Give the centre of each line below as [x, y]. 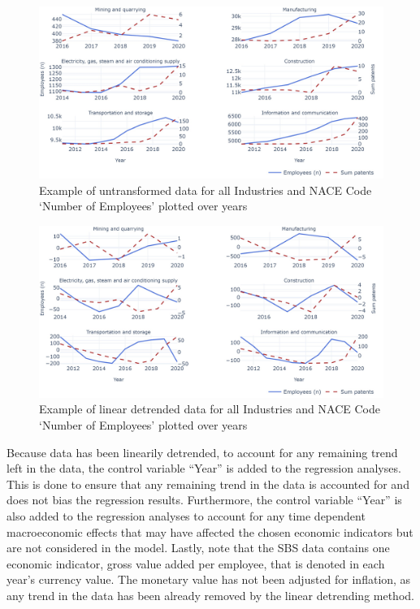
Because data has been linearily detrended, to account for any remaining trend [202, 452]
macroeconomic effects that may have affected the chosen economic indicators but [210, 531]
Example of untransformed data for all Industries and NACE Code [206, 190]
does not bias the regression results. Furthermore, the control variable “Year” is [204, 500]
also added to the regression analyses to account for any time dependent [186, 515]
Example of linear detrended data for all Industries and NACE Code [210, 409]
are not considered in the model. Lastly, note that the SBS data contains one [198, 548]
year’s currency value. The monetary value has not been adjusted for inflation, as [209, 579]
